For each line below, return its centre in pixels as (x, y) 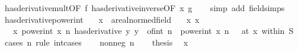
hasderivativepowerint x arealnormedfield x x (102, 19)
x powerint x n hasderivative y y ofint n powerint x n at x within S (153, 31)
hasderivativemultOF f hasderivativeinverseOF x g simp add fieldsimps (145, 8)
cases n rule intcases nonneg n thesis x (96, 42)
